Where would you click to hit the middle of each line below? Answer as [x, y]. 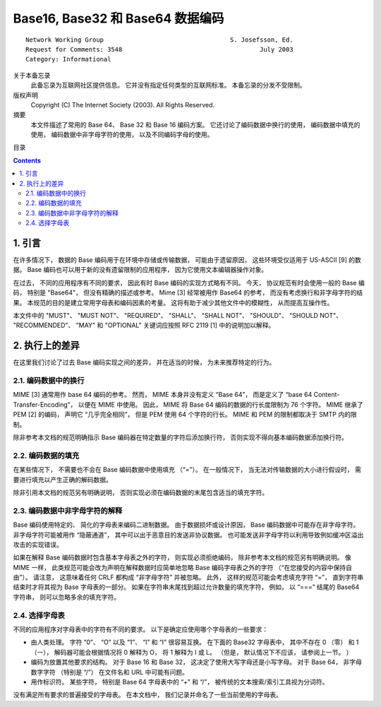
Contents [27, 160]
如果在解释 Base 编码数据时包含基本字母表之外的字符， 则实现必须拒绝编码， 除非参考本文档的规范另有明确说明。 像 [182, 557]
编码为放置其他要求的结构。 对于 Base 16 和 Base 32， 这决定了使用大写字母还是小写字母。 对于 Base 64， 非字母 [196, 662]
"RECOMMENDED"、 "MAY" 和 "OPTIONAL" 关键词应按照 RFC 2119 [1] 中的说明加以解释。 [144, 326]
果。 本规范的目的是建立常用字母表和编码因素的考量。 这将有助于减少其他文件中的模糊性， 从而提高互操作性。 [173, 302]
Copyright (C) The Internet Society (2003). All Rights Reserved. [123, 105]
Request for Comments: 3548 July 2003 [159, 49]
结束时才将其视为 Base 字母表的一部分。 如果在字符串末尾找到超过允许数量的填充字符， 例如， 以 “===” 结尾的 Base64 [186, 587]
